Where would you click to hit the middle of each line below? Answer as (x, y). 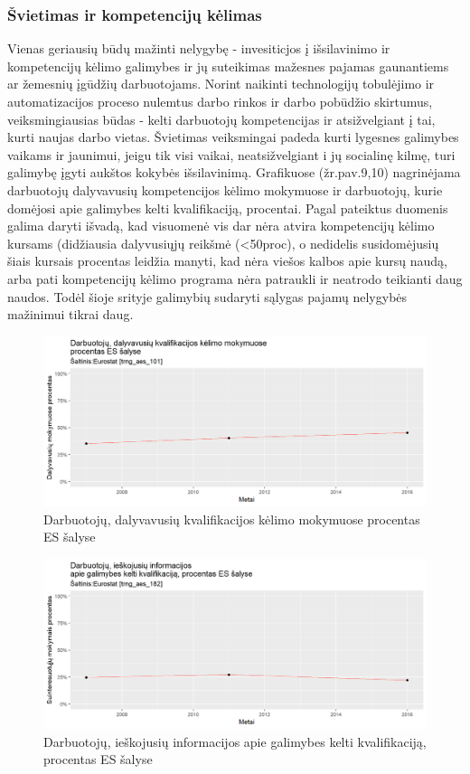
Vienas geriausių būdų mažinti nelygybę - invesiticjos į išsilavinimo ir (199, 48)
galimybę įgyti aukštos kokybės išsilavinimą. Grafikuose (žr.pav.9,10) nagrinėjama (234, 172)
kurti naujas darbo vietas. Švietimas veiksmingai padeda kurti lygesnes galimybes (233, 137)
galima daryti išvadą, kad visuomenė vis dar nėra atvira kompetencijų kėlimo (221, 226)
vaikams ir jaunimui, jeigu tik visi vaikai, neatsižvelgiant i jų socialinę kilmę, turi (231, 154)
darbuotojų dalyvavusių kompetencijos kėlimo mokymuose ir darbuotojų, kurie (225, 189)
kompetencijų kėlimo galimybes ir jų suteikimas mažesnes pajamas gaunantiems (228, 66)
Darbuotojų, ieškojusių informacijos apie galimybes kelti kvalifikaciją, (235, 741)
